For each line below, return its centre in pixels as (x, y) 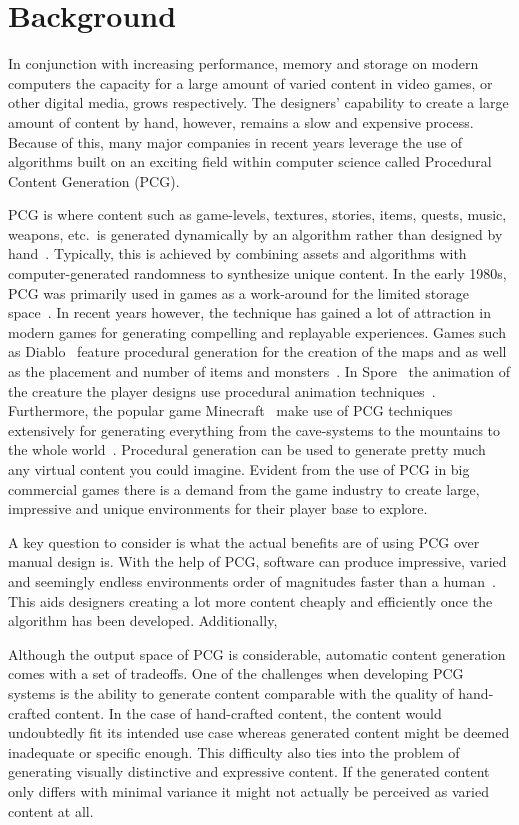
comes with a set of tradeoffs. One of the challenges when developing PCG (236, 673)
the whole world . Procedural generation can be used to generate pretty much (247, 449)
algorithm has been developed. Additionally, (143, 620)
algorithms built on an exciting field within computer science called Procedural (250, 161)
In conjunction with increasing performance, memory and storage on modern (243, 63)
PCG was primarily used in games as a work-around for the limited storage (238, 292)
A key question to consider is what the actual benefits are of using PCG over (244, 541)
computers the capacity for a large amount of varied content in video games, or (250, 82)
